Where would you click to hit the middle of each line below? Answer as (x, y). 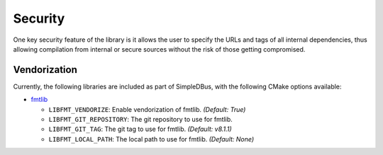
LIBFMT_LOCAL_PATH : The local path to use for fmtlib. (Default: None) (151, 139)
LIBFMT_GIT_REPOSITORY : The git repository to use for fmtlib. (141, 120)
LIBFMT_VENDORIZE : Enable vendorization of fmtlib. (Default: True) (147, 109)
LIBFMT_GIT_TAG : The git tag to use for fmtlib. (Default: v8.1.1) (140, 129)
